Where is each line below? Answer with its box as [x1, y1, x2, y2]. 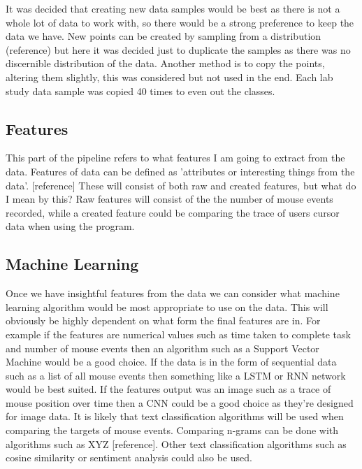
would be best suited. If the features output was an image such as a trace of [6, 382, 331, 396]
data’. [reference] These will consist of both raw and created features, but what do [6, 178, 356, 192]
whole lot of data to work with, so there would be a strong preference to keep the [6, 15, 354, 29]
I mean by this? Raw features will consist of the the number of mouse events [6, 192, 333, 206]
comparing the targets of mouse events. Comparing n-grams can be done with [6, 423, 339, 438]
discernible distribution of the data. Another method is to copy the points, [6, 56, 325, 71]
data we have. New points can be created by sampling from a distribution [6, 29, 321, 43]
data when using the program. [6, 219, 135, 233]
